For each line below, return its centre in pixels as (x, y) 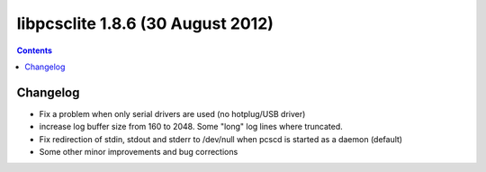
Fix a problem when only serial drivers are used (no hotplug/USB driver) (172, 113)
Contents (35, 50)
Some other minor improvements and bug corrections (139, 152)
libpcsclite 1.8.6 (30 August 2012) (145, 23)
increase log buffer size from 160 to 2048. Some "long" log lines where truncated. (191, 127)
